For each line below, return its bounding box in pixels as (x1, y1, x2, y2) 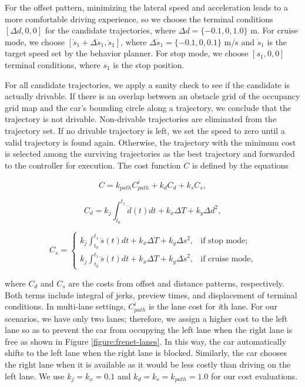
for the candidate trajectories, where (45, 24, 176, 36)
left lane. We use (5, 369, 65, 382)
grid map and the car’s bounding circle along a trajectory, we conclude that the (5, 101, 291, 113)
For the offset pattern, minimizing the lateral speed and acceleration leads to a (5, 1, 289, 13)
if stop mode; (200, 236, 248, 245)
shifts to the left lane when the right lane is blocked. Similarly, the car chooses (5, 346, 287, 359)
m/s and (224, 35, 254, 48)
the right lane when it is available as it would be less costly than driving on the (5, 358, 291, 370)
